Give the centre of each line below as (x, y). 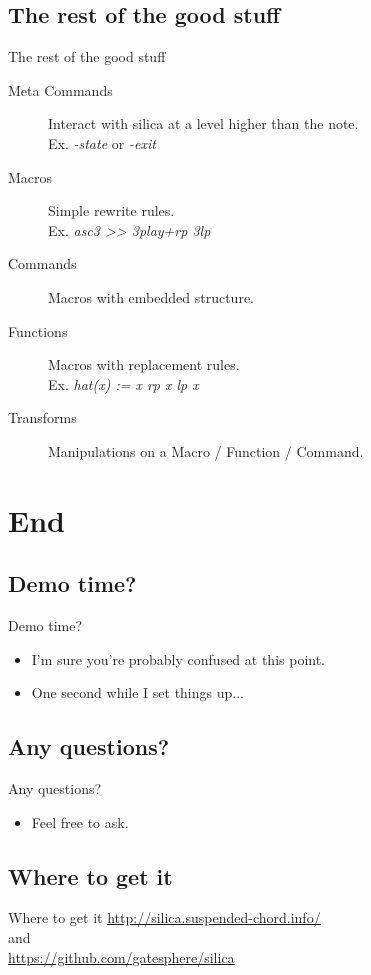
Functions (38, 330)
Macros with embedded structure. (151, 296)
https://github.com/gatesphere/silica (121, 956)
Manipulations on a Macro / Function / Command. (206, 450)
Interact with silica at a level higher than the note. (203, 123)
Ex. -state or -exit (102, 142)
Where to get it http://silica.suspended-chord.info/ (164, 917)
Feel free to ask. (80, 821)
